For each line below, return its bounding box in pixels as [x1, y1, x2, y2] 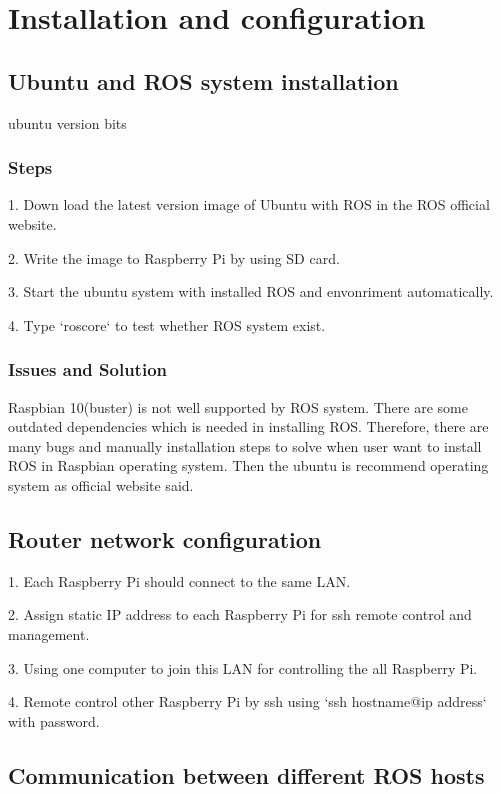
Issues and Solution [8, 357, 167, 382]
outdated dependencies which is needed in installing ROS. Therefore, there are [8, 416, 489, 437]
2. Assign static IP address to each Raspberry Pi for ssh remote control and [8, 604, 472, 625]
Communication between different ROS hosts [8, 759, 485, 790]
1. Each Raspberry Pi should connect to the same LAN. [8, 570, 351, 591]
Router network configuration [8, 523, 322, 554]
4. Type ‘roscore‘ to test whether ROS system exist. [8, 314, 326, 335]
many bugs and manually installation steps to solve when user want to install [8, 435, 482, 456]
